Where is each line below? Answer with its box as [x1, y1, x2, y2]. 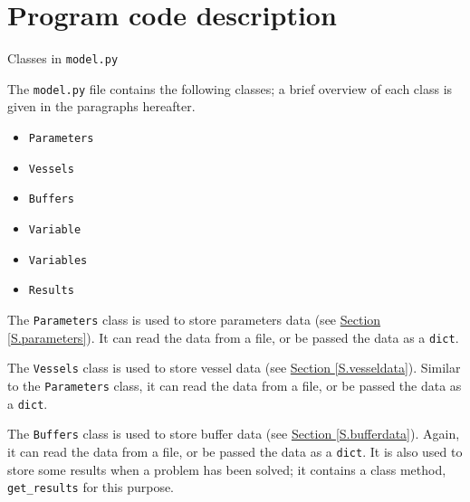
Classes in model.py [7, 49, 119, 68]
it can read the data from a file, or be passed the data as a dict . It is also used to [7, 441, 463, 460]
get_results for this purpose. [7, 478, 175, 497]
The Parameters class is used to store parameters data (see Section [7, 309, 381, 328]
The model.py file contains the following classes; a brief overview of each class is [7, 79, 453, 98]
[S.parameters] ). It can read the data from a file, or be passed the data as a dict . [7, 327, 459, 346]
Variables [28, 253, 88, 267]
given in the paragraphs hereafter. [7, 97, 196, 116]
